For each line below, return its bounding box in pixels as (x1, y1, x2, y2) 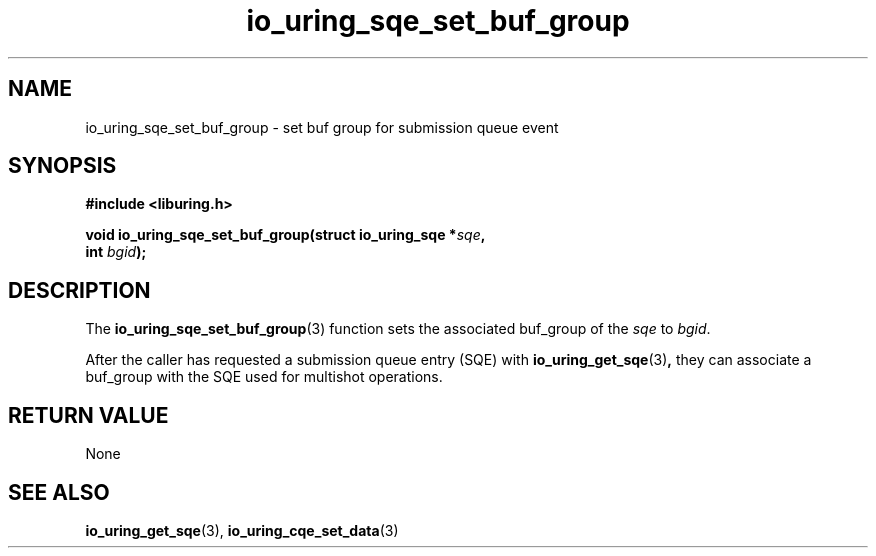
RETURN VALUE (8, 402, 169, 428)
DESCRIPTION (8, 277, 151, 303)
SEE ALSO (8, 479, 110, 505)
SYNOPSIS (8, 153, 117, 179)
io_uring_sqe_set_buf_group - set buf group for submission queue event (85, 118, 559, 136)
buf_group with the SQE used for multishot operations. (85, 368, 443, 386)
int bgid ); (85, 243, 147, 261)
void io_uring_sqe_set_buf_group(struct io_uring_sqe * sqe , (85, 226, 486, 244)
